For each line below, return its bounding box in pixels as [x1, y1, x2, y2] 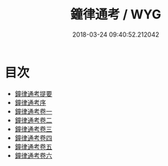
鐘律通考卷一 [14, 107, 52, 115]
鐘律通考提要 [14, 89, 52, 97]
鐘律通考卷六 [14, 151, 52, 160]
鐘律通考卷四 [14, 134, 52, 142]
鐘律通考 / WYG [70, 6, 162, 23]
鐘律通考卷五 [14, 142, 52, 150]
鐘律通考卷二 [14, 116, 52, 124]
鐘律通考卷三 [14, 124, 52, 133]
